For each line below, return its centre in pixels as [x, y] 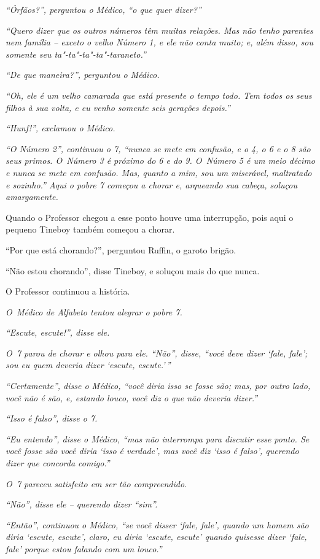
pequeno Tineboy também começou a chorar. [90, 229]
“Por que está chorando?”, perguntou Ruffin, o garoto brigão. [121, 249]
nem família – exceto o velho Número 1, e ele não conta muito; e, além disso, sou [159, 42]
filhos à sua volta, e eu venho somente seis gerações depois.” [118, 107]
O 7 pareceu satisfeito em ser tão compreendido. [96, 483]
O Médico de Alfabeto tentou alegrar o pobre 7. [94, 311]
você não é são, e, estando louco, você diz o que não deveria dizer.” [132, 397]
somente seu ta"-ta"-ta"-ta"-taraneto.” [76, 54]
